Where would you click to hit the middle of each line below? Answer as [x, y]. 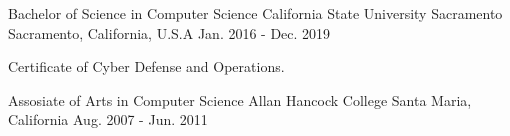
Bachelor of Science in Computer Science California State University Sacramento [255, 13]
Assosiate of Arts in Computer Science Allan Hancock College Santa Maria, [240, 99]
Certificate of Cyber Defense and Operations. [146, 66]
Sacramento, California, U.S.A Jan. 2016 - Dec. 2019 [169, 32]
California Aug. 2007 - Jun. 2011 [108, 119]
